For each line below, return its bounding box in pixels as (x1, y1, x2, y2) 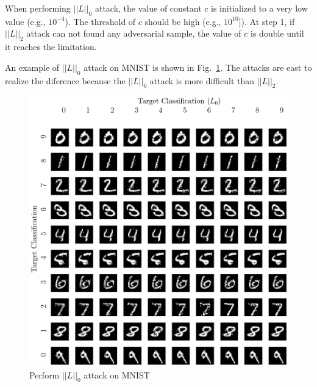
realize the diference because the (5, 74, 126, 87)
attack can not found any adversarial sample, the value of (26, 27, 241, 40)
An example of (5, 60, 60, 73)
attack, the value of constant (94, 2, 202, 14)
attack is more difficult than (149, 74, 255, 87)
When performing (5, 2, 71, 14)
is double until (251, 27, 304, 40)
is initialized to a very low (211, 2, 308, 14)
